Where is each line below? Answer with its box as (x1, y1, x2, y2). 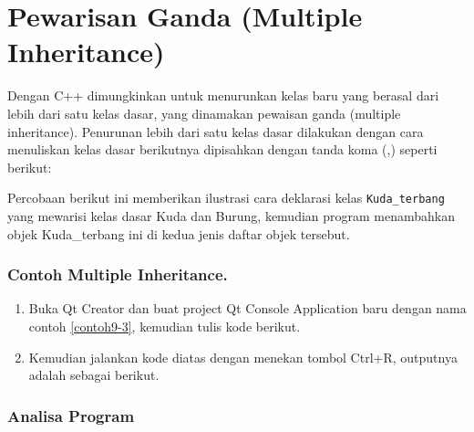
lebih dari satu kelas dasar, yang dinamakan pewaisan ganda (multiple (7, 103, 401, 122)
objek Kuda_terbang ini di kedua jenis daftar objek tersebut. (7, 224, 350, 243)
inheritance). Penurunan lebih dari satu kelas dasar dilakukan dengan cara (7, 121, 424, 141)
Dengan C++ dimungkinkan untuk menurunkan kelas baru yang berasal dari (7, 86, 439, 105)
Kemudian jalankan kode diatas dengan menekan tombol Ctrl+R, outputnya (28, 347, 458, 366)
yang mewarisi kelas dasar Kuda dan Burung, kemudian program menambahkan (7, 205, 456, 225)
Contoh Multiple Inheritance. (7, 263, 228, 286)
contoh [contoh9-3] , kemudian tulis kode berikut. (28, 316, 301, 335)
